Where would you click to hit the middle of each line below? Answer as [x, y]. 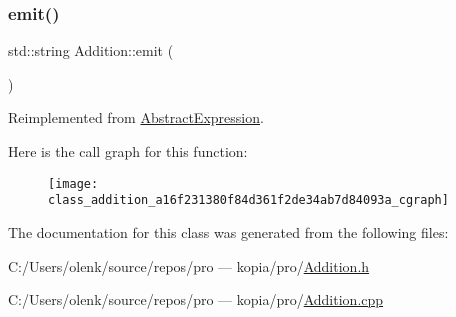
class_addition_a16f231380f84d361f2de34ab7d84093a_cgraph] [248, 200]
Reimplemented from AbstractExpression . [136, 117]
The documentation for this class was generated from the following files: [228, 231]
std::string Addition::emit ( [91, 50]
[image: [73, 183]
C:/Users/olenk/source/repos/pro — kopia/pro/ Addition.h [189, 265]
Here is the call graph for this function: [128, 151]
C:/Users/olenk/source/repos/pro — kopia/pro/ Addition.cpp [196, 299]
